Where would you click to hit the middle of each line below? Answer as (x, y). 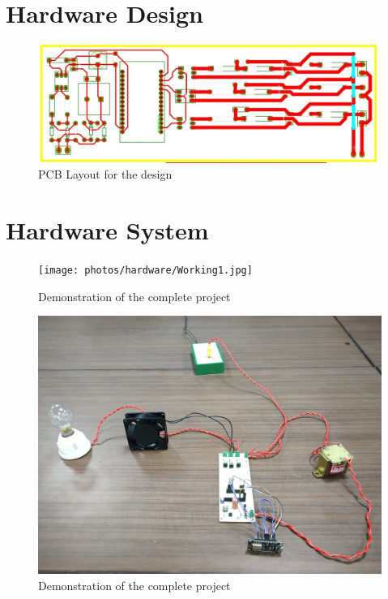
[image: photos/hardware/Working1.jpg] (145, 271)
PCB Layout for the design (105, 174)
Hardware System (107, 230)
